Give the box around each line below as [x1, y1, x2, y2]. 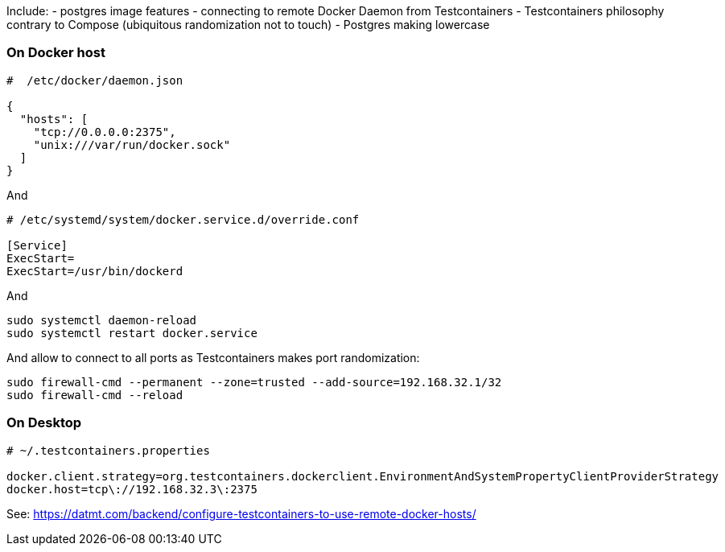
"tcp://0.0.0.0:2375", [33, 125, 176, 138]
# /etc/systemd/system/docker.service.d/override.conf [6, 212, 360, 226]
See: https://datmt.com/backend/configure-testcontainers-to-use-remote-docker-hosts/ [6, 506, 476, 521]
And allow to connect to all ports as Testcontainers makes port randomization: [6, 350, 420, 365]
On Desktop [6, 414, 82, 431]
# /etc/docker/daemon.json [6, 73, 183, 87]
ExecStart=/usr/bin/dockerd [6, 264, 183, 278]
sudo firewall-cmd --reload [6, 388, 183, 402]
